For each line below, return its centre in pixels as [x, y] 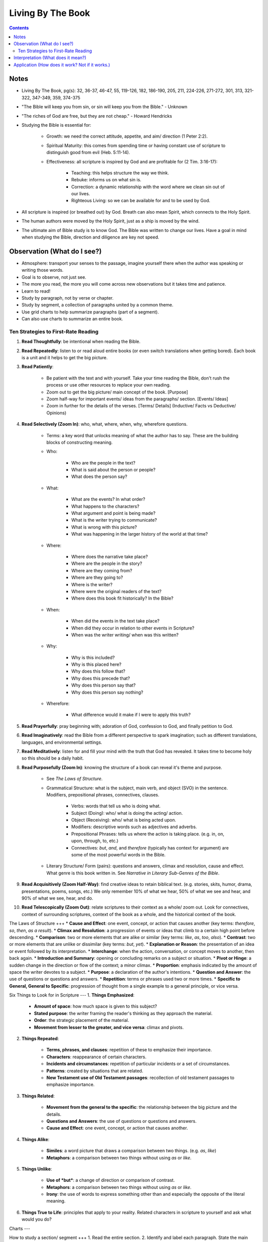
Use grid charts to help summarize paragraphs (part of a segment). [90, 312]
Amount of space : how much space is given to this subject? [96, 1007]
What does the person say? [99, 476]
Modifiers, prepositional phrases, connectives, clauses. [103, 794]
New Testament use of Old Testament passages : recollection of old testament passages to [140, 1078]
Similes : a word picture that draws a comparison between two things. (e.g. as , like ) [131, 1151]
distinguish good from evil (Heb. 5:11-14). [88, 153]
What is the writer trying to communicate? [114, 520]
